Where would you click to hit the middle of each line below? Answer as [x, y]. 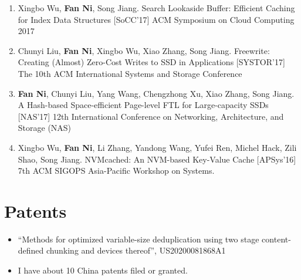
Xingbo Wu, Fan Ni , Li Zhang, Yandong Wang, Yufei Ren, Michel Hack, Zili [157, 147]
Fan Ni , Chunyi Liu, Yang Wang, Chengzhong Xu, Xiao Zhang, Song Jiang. [156, 93]
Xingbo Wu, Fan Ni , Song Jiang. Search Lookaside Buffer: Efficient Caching [156, 8]
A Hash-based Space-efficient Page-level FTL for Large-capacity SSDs [143, 105]
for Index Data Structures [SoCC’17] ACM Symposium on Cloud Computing [156, 19]
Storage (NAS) [45, 128]
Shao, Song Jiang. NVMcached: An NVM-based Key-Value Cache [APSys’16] [157, 159]
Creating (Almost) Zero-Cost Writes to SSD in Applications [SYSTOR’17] [151, 62]
